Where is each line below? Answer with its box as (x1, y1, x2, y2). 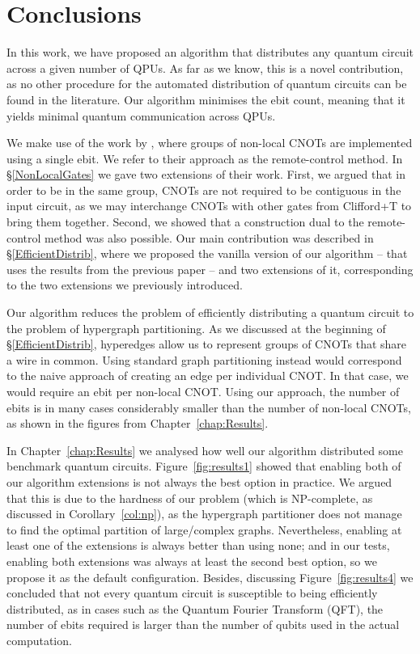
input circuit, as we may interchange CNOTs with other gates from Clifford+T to (6, 197, 412, 214)
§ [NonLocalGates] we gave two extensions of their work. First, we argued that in (6, 166, 406, 183)
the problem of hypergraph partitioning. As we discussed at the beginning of (6, 319, 386, 336)
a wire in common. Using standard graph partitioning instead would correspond (6, 351, 402, 368)
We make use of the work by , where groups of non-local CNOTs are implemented (6, 134, 413, 151)
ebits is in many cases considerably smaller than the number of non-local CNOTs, (6, 399, 411, 416)
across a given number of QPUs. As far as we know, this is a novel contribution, (6, 59, 404, 76)
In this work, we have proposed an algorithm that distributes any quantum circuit (6, 44, 414, 61)
